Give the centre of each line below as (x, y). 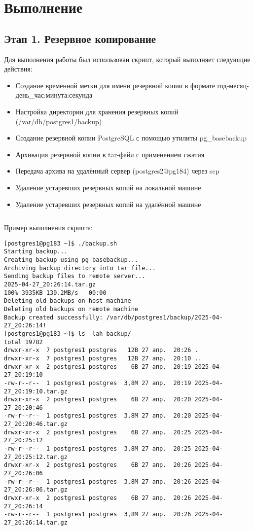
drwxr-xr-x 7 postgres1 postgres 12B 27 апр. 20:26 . (101, 350)
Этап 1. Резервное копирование (80, 38)
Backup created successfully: (54, 317)
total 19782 (23, 342)
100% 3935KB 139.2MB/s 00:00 (55, 293)
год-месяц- (233, 85)
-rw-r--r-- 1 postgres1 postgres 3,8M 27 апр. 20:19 (98, 383)
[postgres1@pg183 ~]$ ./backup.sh (61, 243)
